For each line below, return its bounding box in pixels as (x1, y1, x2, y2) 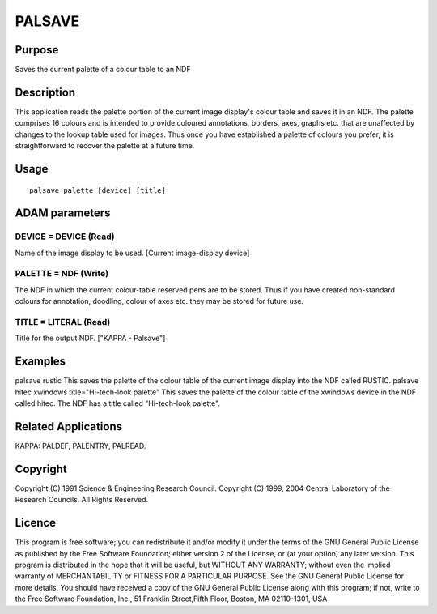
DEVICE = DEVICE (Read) (15, 231, 115, 242)
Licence (15, 516, 57, 530)
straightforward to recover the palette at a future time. (15, 141, 195, 151)
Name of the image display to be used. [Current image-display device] (15, 248, 250, 258)
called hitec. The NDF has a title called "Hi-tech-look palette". (15, 399, 221, 408)
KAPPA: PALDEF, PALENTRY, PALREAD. (15, 441, 146, 450)
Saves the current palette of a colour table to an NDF (15, 65, 191, 75)
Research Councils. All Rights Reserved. (15, 495, 149, 505)
